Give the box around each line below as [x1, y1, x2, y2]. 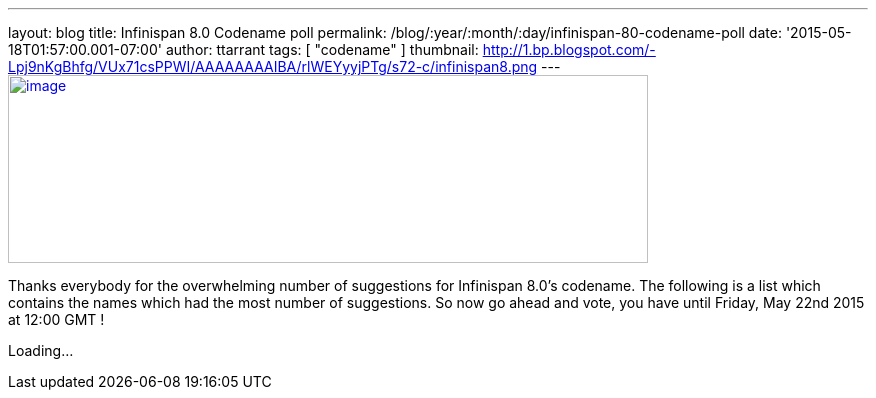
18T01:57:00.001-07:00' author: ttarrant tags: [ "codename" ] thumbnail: [8, 41, 479, 58]
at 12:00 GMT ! [8, 311, 105, 328]
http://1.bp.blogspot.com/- [482, 41, 656, 58]
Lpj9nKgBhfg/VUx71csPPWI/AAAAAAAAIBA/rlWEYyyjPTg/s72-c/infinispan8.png [8, 58, 538, 75]
